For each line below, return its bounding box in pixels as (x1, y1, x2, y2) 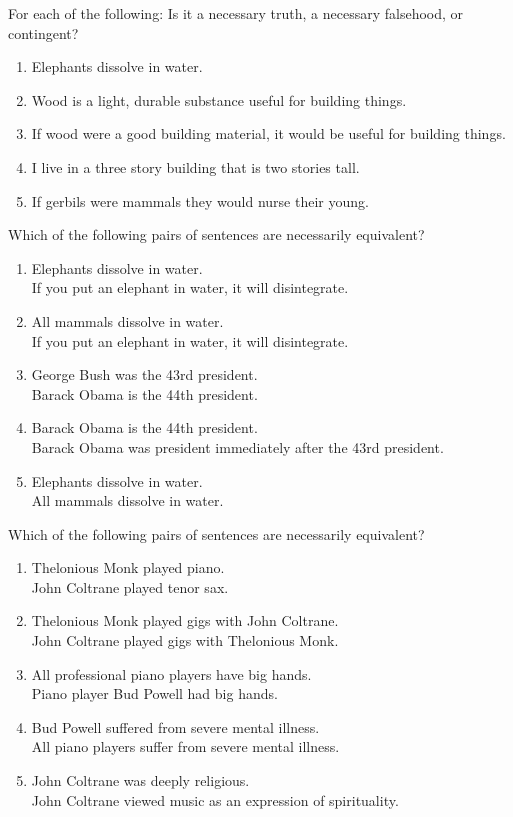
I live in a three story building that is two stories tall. (31, 156, 360, 177)
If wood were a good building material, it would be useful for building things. (31, 123, 506, 144)
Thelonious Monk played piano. (31, 557, 225, 578)
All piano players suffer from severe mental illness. (31, 736, 340, 757)
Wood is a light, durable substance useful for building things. (31, 89, 407, 110)
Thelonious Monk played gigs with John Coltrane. (31, 610, 339, 631)
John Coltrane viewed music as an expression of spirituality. (31, 789, 399, 810)
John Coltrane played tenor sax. (31, 576, 229, 597)
